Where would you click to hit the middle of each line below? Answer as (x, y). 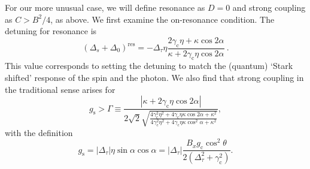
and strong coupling (269, 7)
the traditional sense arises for (60, 89)
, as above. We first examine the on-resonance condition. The (162, 19)
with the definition (39, 132)
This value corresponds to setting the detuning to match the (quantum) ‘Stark (149, 66)
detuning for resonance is (51, 31)
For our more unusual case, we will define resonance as (105, 7)
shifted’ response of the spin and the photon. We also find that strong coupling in (154, 77)
